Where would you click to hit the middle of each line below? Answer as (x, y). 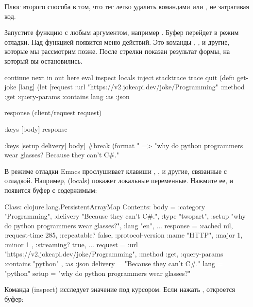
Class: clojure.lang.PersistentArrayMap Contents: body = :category (105, 206)
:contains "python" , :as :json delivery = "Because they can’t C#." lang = (114, 264)
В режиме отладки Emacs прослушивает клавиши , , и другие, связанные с (116, 171)
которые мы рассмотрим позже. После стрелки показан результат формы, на (117, 51)
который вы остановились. (43, 60)
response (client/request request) (53, 112)
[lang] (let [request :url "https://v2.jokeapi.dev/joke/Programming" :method (132, 87)
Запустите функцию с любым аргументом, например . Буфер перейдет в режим (122, 32)
